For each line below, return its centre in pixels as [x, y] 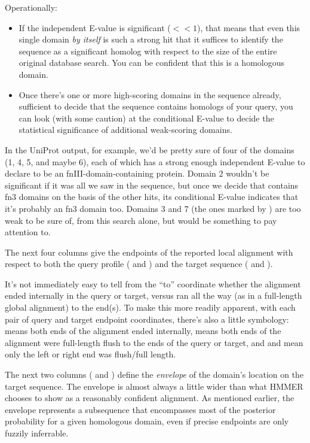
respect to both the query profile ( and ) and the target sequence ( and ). [139, 264]
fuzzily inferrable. [37, 433]
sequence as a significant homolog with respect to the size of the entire [148, 51]
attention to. [28, 232]
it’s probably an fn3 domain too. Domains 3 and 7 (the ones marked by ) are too [153, 208]
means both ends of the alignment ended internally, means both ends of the [143, 331]
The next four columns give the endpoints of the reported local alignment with [149, 252]
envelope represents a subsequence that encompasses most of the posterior [140, 409]
